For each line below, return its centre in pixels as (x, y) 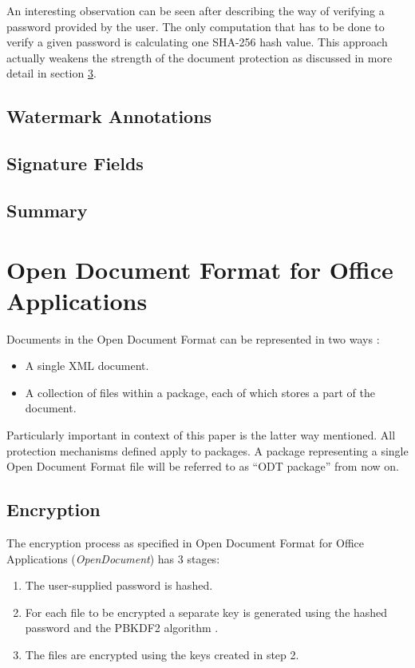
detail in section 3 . (51, 73)
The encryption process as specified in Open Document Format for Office (186, 542)
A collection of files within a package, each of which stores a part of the (200, 392)
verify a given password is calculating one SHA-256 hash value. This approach (197, 42)
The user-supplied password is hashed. (119, 585)
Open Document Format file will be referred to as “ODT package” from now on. (203, 466)
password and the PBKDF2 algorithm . (122, 628)
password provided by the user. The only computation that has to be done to (196, 26)
